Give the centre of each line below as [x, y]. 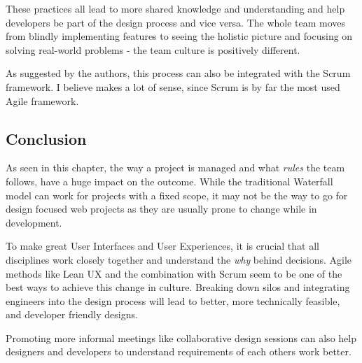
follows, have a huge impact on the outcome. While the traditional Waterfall [169, 181]
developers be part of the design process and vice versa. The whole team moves [176, 22]
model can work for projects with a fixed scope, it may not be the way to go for [177, 195]
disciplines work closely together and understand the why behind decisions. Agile [179, 259]
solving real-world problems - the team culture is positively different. [153, 49]
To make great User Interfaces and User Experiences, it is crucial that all [162, 246]
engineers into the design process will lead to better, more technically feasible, [173, 300]
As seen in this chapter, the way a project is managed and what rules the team [175, 168]
